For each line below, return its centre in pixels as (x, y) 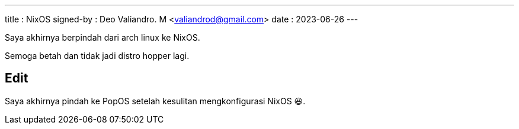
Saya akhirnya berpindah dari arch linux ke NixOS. (102, 37)
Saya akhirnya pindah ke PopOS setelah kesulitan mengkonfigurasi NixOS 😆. (155, 101)
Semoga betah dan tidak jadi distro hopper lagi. (97, 56)
